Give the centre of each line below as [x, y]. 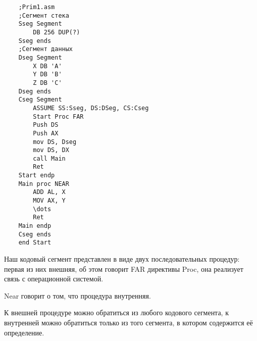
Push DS [46, 125]
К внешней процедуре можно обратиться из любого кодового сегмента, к [116, 312]
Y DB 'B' [47, 75]
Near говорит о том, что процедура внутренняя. [78, 295]
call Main [49, 158]
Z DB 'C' [47, 83]
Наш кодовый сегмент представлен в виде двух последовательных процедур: [122, 259]
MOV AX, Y [49, 201]
